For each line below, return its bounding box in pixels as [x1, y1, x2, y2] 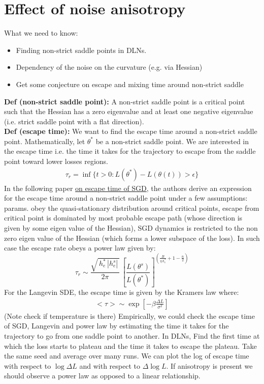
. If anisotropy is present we [166, 360, 253, 371]
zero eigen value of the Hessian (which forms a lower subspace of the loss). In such [4, 232, 260, 243]
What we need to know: [4, 28, 78, 38]
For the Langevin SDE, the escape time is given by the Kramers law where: [4, 287, 239, 297]
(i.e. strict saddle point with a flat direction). [4, 116, 144, 126]
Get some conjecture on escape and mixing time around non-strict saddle [16, 78, 244, 89]
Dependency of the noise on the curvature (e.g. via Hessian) [16, 62, 203, 72]
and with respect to [79, 360, 140, 371]
